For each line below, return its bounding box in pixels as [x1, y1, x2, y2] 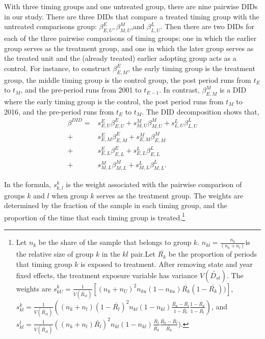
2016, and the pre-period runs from [4, 106, 114, 117]
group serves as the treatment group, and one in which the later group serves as [4, 42, 254, 53]
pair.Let [130, 248, 155, 259]
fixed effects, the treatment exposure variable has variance [16, 269, 198, 280]
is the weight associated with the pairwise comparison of [66, 179, 242, 190]
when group [51, 190, 88, 200]
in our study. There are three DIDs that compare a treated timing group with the [4, 11, 259, 21]
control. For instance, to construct [4, 62, 111, 73]
